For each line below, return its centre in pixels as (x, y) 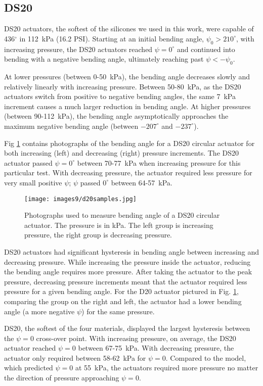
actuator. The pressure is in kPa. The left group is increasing (119, 225)
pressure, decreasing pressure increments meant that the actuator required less (126, 281)
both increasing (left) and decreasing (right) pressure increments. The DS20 (121, 153)
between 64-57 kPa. (142, 182)
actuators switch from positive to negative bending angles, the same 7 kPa (120, 96)
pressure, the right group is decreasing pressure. (98, 235)
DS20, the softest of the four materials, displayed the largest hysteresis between (127, 328)
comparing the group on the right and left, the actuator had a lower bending (123, 301)
